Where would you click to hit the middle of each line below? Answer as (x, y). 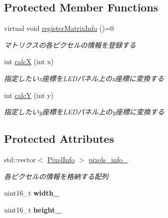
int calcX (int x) (29, 61)
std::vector (20, 159)
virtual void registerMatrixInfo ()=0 (59, 28)
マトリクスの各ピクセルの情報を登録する (70, 45)
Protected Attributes (59, 139)
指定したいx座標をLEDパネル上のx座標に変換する (84, 78)
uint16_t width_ (32, 193)
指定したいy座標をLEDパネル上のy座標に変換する (84, 112)
